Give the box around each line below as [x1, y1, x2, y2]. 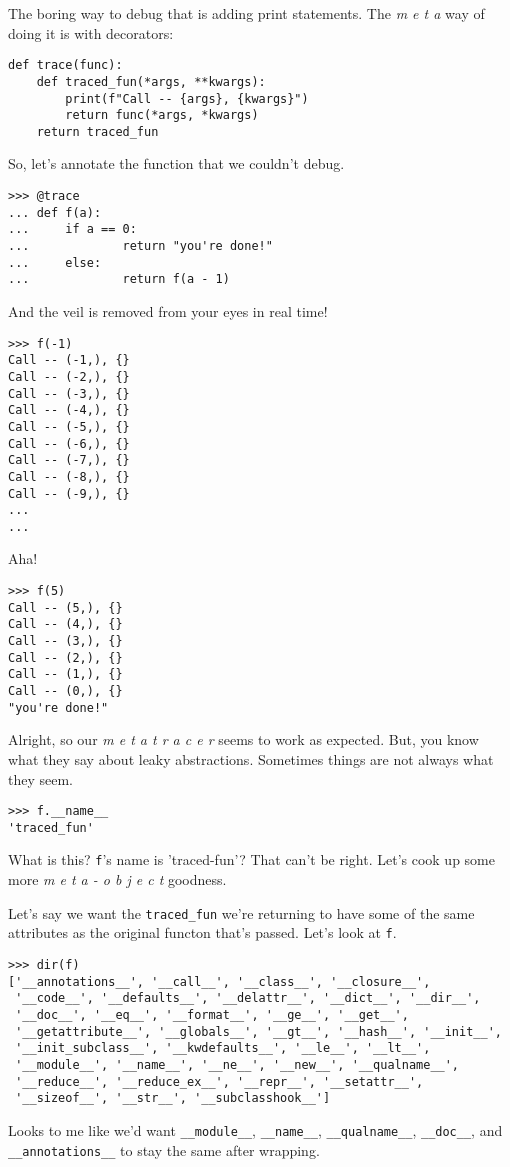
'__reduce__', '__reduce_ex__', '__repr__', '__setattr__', [15, 1074, 424, 1089]
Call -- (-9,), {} [8, 486, 130, 501]
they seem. [8, 768, 74, 789]
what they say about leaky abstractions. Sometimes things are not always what [8, 748, 494, 769]
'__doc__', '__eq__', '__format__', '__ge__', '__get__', [15, 1007, 409, 1022]
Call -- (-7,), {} [8, 453, 130, 468]
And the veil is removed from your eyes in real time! [8, 301, 328, 321]
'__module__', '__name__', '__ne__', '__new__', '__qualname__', [15, 1057, 460, 1072]
